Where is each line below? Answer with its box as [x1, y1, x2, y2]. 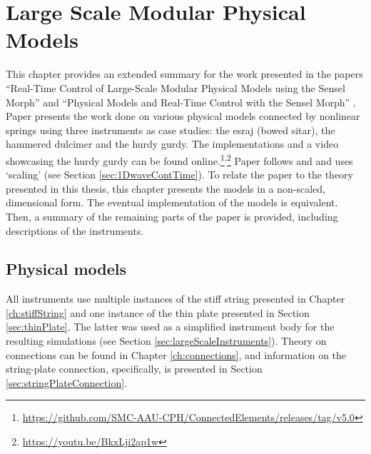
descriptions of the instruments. [6, 223, 144, 238]
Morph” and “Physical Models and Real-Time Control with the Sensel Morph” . [6, 94, 356, 109]
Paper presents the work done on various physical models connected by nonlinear [6, 109, 360, 123]
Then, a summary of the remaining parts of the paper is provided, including [6, 208, 338, 223]
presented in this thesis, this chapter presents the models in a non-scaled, [6, 181, 325, 196]
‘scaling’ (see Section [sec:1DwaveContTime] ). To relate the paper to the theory [6, 167, 354, 182]
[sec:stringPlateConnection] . [6, 375, 127, 390]
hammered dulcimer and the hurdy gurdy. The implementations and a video [6, 136, 339, 151]
